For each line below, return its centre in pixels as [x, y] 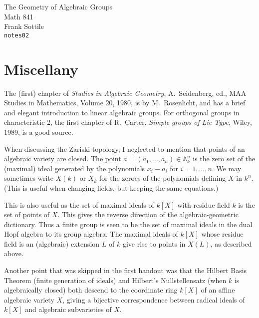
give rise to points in [154, 243]
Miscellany [41, 69]
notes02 [17, 35]
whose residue [222, 234]
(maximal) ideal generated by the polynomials [75, 168]
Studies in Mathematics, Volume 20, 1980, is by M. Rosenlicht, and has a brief [125, 103]
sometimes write [29, 178]
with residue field [204, 204]
